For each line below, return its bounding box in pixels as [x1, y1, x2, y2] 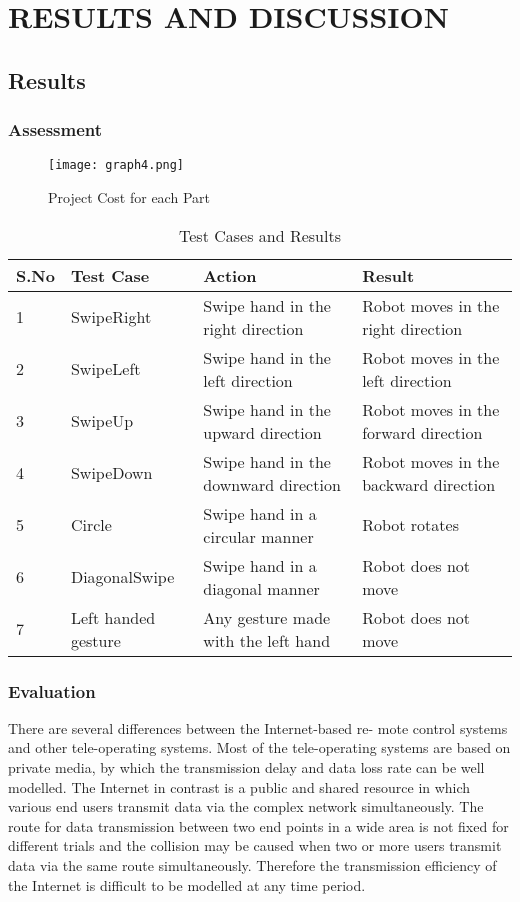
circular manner [203, 524, 314, 548]
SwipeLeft [70, 357, 141, 381]
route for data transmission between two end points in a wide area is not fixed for [8, 815, 509, 836]
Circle [70, 513, 112, 537]
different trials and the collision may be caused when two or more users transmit [8, 835, 502, 856]
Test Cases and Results [179, 223, 341, 247]
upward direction [203, 420, 322, 444]
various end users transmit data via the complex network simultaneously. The [8, 796, 484, 817]
